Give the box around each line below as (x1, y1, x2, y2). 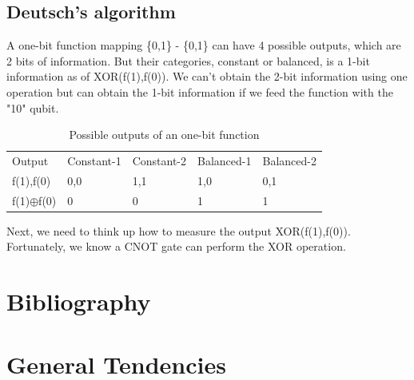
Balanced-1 (197, 152, 252, 169)
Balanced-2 (262, 152, 316, 169)
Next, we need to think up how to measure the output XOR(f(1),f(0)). (6, 222, 351, 239)
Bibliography (6, 285, 151, 318)
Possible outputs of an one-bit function (69, 126, 260, 143)
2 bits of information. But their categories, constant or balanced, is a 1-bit (6, 52, 370, 69)
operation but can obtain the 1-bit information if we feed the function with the (6, 83, 393, 100)
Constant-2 (132, 152, 186, 169)
